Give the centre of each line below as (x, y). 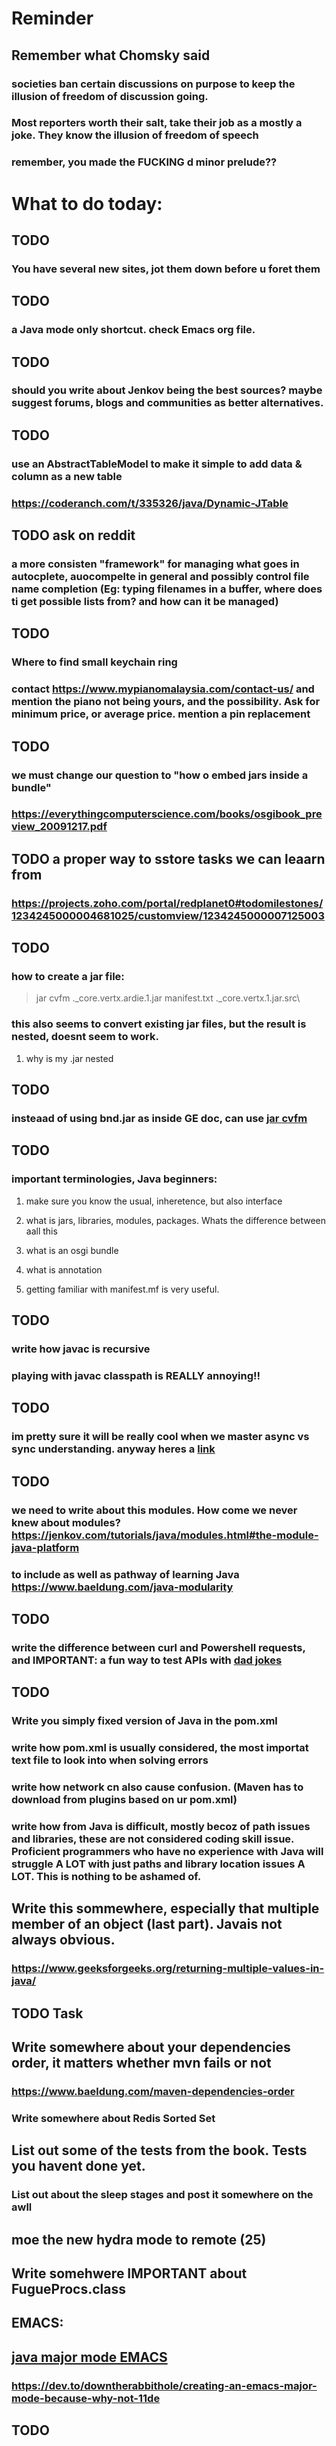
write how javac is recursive (81, 1349)
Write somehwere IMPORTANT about (129, 2273)
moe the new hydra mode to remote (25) (139, 2239)
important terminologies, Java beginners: (114, 1179)
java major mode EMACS (89, 2357)
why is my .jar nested (69, 1058)
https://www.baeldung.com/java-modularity (122, 1587)
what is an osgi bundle (72, 1250)
